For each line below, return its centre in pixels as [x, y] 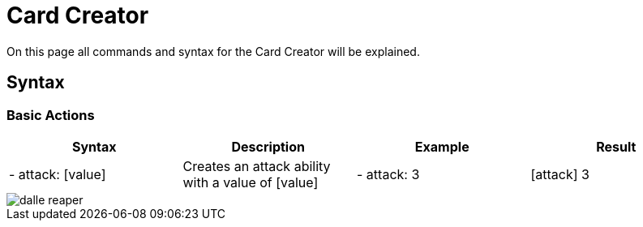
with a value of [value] [251, 182]
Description [268, 146]
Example [442, 146]
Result [616, 146]
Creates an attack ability [257, 166]
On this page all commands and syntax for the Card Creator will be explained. [213, 51]
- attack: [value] [58, 174]
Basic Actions [51, 115]
